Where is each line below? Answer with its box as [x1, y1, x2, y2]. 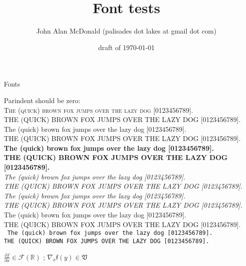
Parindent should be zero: [4, 95, 81, 105]
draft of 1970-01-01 [98, 42, 155, 52]
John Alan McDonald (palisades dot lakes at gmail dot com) [36, 26, 217, 36]
